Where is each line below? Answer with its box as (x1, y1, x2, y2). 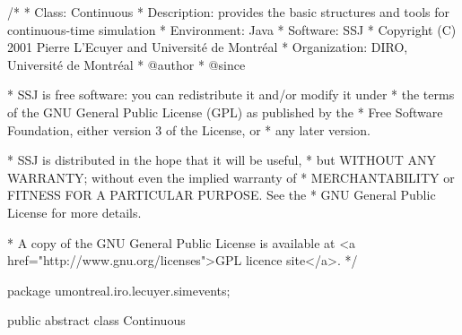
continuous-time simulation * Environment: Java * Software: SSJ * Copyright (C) (7, 20, 457, 39)
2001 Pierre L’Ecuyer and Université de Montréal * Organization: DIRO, (7, 38, 408, 56)
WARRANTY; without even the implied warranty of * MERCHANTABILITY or (7, 167, 455, 186)
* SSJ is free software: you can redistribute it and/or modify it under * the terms (7, 85, 455, 104)
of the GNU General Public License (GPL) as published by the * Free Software (7, 102, 443, 121)
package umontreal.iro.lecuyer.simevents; (7, 280, 231, 299)
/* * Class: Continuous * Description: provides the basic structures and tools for (7, 3, 450, 21)
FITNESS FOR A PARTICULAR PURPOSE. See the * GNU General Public (7, 185, 436, 204)
